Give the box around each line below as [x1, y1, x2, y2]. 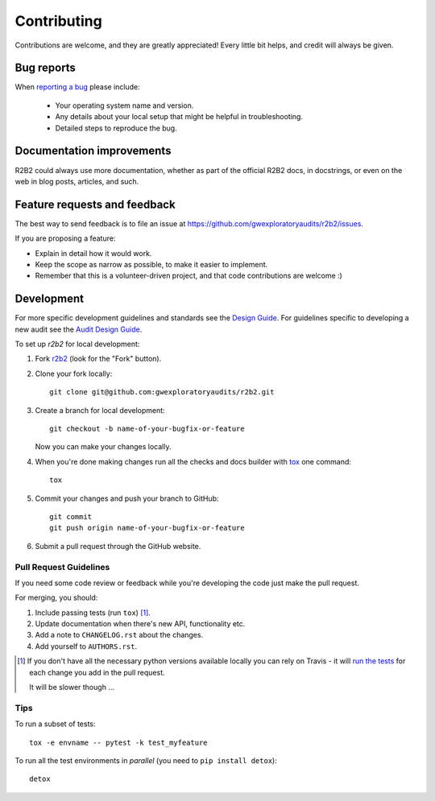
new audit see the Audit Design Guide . [14, 324, 143, 334]
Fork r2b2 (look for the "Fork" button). [35, 354, 162, 364]
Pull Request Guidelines [14, 561, 110, 572]
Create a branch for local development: [35, 405, 165, 415]
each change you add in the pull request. [29, 667, 165, 677]
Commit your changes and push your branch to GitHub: [35, 493, 219, 503]
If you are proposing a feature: [14, 233, 116, 243]
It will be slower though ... [29, 683, 114, 692]
